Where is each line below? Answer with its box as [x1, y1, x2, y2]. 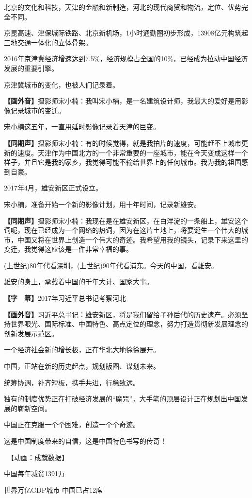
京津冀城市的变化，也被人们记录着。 [4, 79, 119, 89]
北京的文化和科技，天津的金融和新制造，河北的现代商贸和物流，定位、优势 [4, 2, 241, 12]
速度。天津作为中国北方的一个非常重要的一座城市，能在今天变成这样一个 [17, 147, 248, 157]
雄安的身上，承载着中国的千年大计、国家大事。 [4, 276, 153, 287]
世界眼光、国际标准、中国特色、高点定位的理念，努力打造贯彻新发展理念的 [10, 319, 248, 329]
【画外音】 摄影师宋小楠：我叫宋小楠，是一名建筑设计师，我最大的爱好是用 [4, 96, 241, 106]
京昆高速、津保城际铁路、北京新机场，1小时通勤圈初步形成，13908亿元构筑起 [4, 28, 248, 38]
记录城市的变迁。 [10, 105, 65, 115]
